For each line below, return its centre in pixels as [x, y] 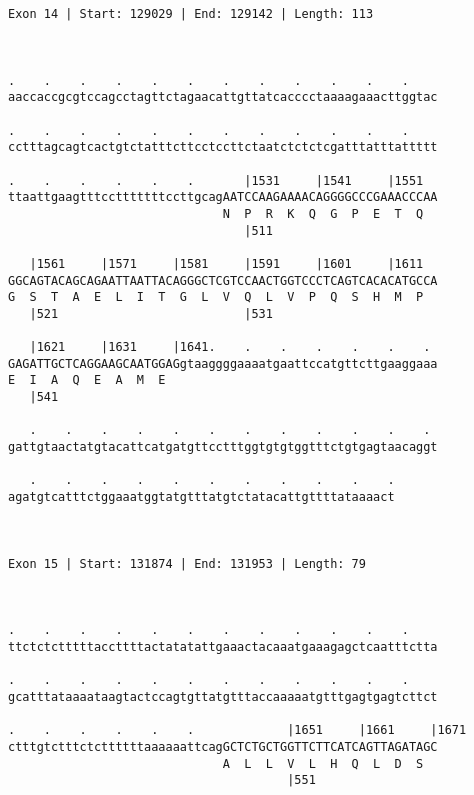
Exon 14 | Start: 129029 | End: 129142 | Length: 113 [191, 14]
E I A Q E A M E [87, 380]
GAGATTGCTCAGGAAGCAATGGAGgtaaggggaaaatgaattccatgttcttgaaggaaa [223, 363]
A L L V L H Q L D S [323, 763]
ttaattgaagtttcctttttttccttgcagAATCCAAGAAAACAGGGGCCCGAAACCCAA [223, 197]
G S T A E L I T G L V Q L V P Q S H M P [216, 297]
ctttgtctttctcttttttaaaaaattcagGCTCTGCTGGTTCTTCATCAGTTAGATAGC [223, 746]
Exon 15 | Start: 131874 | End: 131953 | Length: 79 [187, 563]
